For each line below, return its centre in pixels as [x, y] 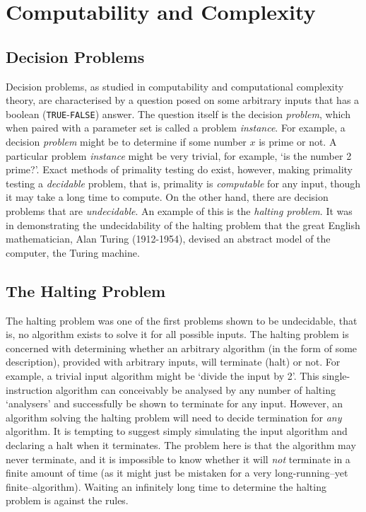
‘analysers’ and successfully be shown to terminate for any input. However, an [175, 403]
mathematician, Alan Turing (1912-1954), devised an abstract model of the [168, 239]
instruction [29, 389]
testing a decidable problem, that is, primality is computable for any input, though [183, 183]
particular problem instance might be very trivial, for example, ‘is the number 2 [179, 155]
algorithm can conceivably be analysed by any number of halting [195, 389]
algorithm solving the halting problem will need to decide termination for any [174, 417]
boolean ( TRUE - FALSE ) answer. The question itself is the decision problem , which [178, 114]
